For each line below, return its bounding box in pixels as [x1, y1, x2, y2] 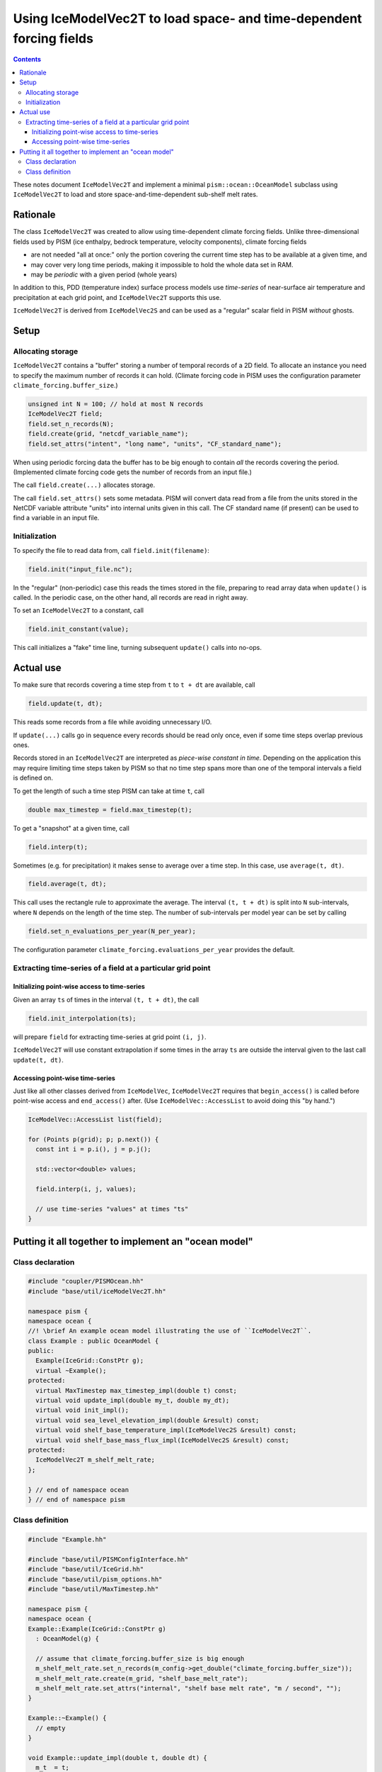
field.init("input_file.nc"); [28, 565, 133, 573]
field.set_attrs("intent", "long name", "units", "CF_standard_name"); [28, 439, 282, 448]
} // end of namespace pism [28, 1496, 125, 1503]
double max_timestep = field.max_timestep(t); [28, 805, 192, 814]
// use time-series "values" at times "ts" [35, 1205, 189, 1213]
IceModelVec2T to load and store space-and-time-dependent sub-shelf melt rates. [13, 190, 258, 198]
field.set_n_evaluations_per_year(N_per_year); [28, 927, 196, 935]
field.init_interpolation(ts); [28, 1014, 137, 1022]
